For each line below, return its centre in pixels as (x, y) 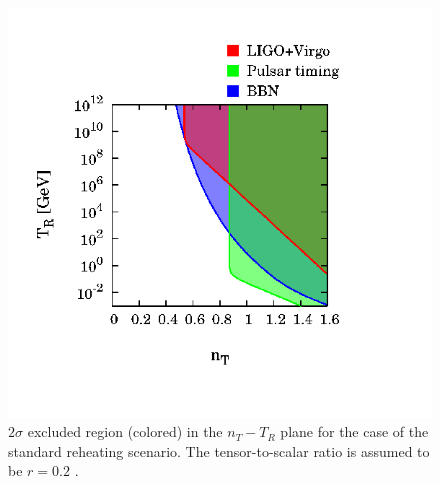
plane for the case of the (354, 431)
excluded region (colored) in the (125, 431)
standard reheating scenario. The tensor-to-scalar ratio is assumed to (219, 450)
